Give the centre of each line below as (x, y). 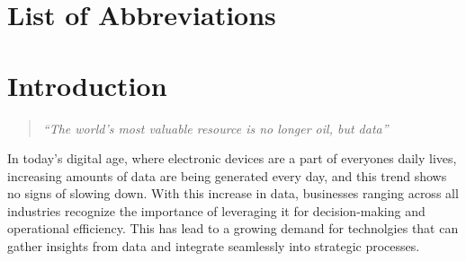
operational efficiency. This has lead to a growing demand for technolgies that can (233, 228)
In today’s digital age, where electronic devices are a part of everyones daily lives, (232, 158)
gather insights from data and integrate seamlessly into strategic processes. (214, 246)
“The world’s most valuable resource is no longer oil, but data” (215, 128)
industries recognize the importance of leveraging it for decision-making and (216, 210)
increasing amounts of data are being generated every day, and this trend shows (227, 175)
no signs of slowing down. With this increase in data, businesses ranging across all (233, 193)
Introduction (87, 85)
